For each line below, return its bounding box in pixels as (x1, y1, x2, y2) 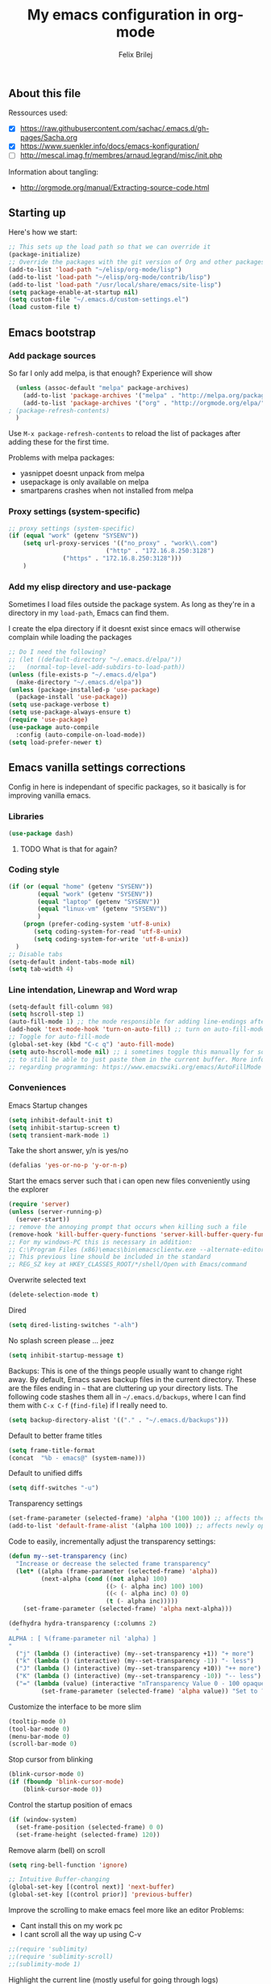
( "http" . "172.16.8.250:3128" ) (106, 547, 215, 555)
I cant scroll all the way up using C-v (19, 1930, 142, 1939)
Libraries (8, 811, 44, 822)
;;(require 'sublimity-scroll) (8, 1952, 114, 1961)
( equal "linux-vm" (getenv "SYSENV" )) (37, 905, 168, 914)
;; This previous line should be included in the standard (8, 1253, 211, 1261)
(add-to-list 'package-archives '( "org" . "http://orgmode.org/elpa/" (23, 399, 265, 407)
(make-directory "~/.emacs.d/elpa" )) (15, 678, 143, 686)
